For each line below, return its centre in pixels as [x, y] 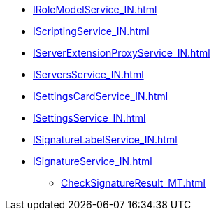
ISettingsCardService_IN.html [101, 96]
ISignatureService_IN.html [93, 161]
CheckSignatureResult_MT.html [133, 183]
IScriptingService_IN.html [91, 31]
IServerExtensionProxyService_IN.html [122, 53]
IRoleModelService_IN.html [95, 9]
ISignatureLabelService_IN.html [105, 139]
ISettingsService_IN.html [89, 118]
